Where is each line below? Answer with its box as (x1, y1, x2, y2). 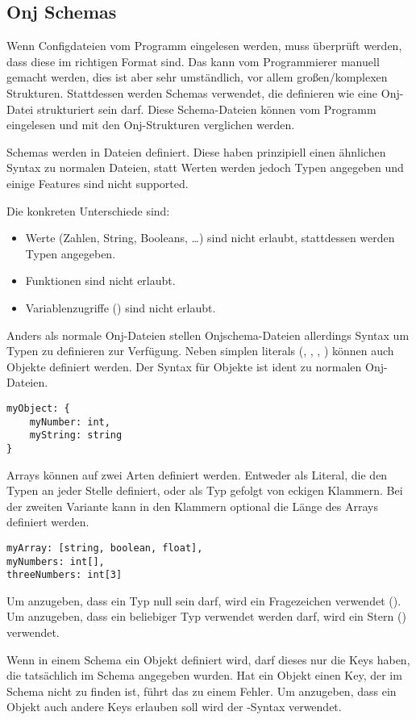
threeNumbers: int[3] (6, 569, 123, 581)
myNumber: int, (29, 416, 110, 428)
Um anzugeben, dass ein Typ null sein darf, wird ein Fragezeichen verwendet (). (6, 592, 401, 609)
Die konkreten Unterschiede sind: (6, 202, 170, 219)
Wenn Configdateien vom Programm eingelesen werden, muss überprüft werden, (6, 37, 402, 54)
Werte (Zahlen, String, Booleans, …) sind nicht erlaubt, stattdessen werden (25, 229, 395, 246)
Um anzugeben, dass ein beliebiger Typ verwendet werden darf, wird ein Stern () (6, 608, 406, 625)
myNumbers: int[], (6, 555, 105, 567)
